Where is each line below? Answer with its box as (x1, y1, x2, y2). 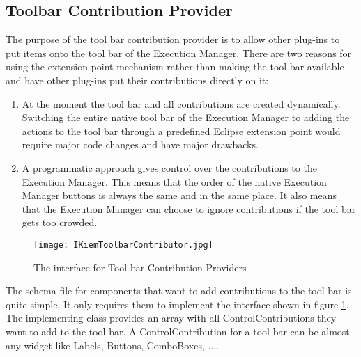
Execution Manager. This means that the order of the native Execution (22, 174, 327, 189)
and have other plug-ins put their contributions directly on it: (6, 72, 269, 87)
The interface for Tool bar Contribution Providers (33, 260, 247, 274)
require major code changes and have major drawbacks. (22, 137, 259, 152)
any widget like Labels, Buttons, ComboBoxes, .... (6, 338, 220, 352)
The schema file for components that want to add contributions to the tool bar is (6, 283, 352, 298)
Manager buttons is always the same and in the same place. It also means (22, 188, 337, 203)
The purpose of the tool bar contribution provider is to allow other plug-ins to (6, 32, 340, 47)
